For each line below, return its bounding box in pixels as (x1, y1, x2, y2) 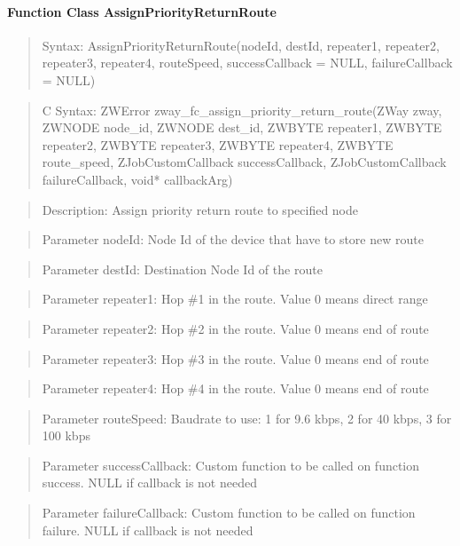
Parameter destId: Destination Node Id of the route (42, 259, 323, 278)
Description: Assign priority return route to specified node (42, 200, 359, 218)
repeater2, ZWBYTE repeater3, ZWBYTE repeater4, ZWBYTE (42, 135, 394, 154)
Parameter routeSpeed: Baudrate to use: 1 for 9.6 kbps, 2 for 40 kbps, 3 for (42, 408, 452, 427)
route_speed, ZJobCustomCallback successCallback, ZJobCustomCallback (42, 153, 447, 171)
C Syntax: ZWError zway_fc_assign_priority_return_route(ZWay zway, (42, 100, 442, 119)
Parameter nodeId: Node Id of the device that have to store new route (42, 230, 424, 249)
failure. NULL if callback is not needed (42, 520, 253, 539)
